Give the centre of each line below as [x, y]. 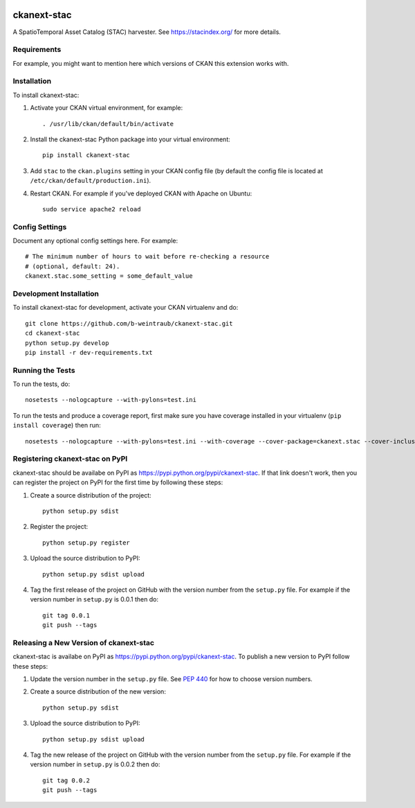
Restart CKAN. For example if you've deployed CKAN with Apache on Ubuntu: [141, 193]
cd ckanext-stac [53, 333]
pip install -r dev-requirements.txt [89, 352]
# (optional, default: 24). [73, 266]
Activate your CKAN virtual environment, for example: [107, 108]
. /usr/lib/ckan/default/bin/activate [108, 124]
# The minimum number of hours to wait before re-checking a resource [147, 257]
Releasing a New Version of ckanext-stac [84, 642]
